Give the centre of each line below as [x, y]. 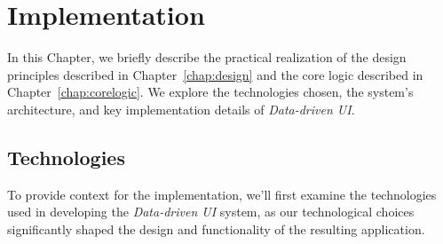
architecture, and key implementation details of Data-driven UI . [181, 109]
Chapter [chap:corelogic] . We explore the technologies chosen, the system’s [210, 92]
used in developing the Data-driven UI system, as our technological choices [211, 212]
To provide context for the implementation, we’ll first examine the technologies [222, 194]
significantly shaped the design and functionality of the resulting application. [216, 228]
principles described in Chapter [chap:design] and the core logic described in [215, 74]
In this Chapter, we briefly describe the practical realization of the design [207, 57]
